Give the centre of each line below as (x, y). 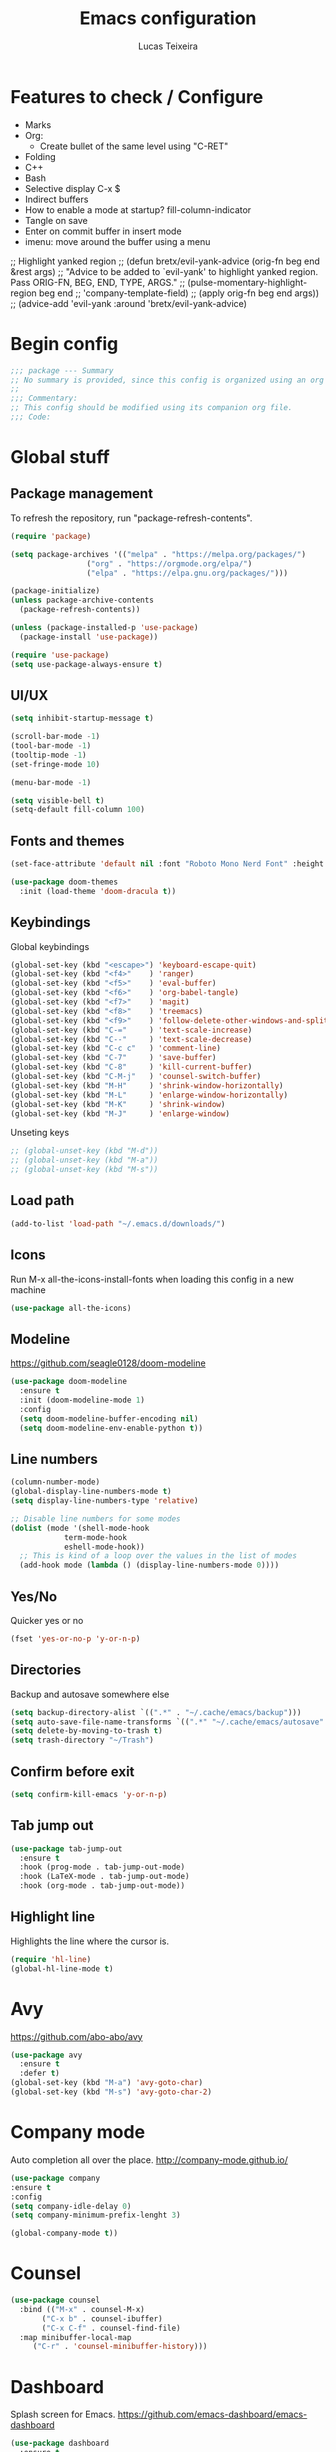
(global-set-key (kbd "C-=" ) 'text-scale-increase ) (131, 1030)
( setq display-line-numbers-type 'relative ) (104, 1501)
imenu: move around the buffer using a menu (117, 241)
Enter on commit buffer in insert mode (103, 231)
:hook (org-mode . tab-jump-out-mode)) (102, 1886)
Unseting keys (40, 1133)
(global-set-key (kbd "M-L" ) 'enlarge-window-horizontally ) (149, 1095)
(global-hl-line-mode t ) (62, 1968)
